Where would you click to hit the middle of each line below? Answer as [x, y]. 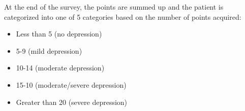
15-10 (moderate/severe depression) [71, 84]
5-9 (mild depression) [49, 50]
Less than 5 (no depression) [59, 34]
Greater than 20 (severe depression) [72, 102]
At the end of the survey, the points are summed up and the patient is [114, 7]
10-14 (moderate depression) [60, 68]
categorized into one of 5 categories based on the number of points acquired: [123, 16]
